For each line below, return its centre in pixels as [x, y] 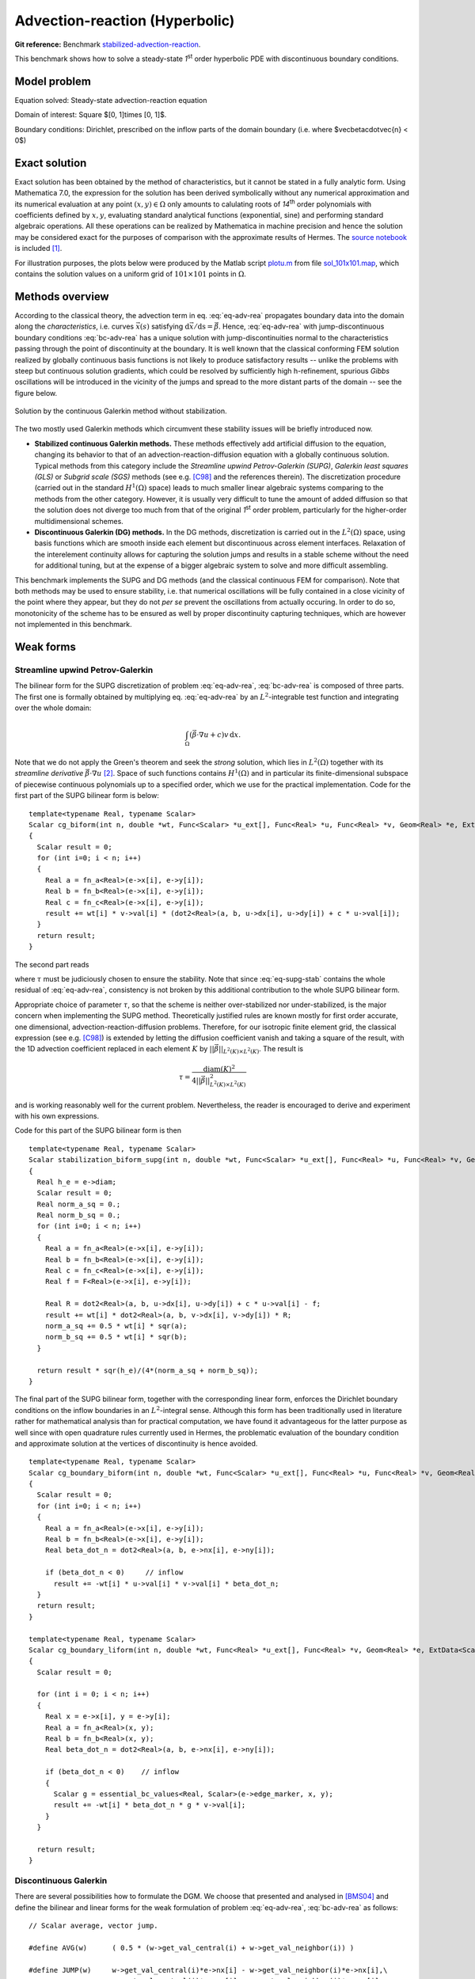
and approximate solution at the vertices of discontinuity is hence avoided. [136, 1443]
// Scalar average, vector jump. [93, 1926]
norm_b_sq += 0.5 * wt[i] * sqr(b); [116, 1337]
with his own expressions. [57, 1115]
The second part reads [52, 964]
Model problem [53, 81]
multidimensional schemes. [79, 521]
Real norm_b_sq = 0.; [79, 1216]
